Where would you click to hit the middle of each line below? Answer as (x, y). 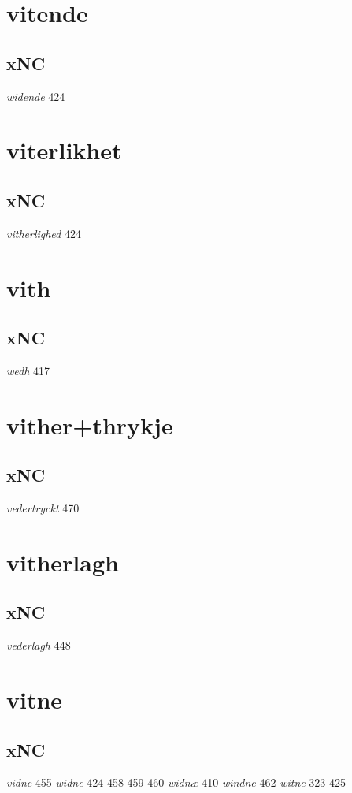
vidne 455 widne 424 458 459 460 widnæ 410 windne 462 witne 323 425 (176, 782)
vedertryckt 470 (43, 508)
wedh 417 (28, 370)
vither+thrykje (90, 424)
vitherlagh (63, 562)
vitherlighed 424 (44, 233)
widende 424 (36, 96)
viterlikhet (64, 150)
